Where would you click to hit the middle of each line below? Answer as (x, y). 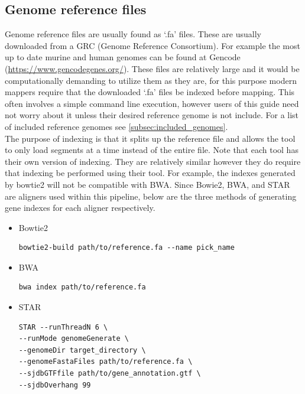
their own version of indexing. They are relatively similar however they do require (153, 161)
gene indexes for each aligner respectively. (80, 208)
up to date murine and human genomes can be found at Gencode (123, 57)
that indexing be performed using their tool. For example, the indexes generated (150, 173)
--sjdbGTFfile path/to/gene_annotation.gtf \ (110, 374)
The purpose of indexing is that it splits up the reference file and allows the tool (150, 138)
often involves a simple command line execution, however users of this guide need (152, 103)
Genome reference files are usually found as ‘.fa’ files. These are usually (133, 34)
